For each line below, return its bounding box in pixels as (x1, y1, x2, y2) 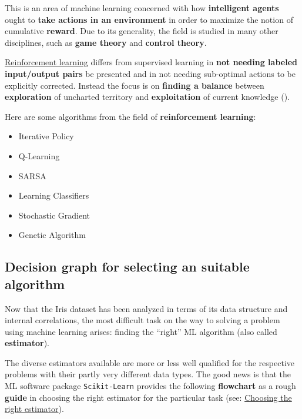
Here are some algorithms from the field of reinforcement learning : (5, 110, 256, 122)
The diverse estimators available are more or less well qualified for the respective (5, 356, 294, 368)
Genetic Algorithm (18, 229, 86, 241)
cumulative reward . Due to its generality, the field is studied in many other (5, 25, 278, 37)
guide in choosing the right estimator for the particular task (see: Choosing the (5, 391, 292, 403)
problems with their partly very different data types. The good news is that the (5, 368, 291, 380)
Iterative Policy (18, 130, 74, 142)
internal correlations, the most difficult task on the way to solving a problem (5, 314, 280, 326)
